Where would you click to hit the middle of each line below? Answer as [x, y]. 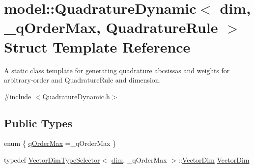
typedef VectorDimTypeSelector [52, 160]
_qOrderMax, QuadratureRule [111, 27]
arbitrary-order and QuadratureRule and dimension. [83, 80]
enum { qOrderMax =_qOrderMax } [60, 143]
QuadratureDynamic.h [76, 96]
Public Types [38, 123]
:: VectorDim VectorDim [214, 160]
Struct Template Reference [97, 46]
